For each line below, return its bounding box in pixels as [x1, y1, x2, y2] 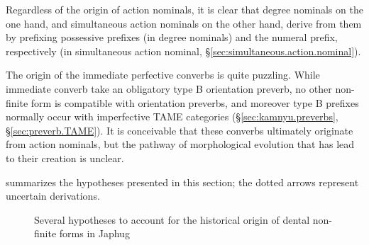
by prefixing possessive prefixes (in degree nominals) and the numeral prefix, [6, 30, 338, 45]
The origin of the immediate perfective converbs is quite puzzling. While [6, 67, 320, 82]
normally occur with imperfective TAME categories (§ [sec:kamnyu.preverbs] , [6, 109, 338, 124]
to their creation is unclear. [6, 150, 124, 165]
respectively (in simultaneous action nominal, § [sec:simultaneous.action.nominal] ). [6, 43, 361, 58]
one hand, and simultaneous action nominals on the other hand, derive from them [6, 16, 362, 30]
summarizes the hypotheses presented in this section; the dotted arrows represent [6, 174, 359, 189]
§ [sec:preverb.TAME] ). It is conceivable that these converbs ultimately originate [6, 122, 353, 137]
